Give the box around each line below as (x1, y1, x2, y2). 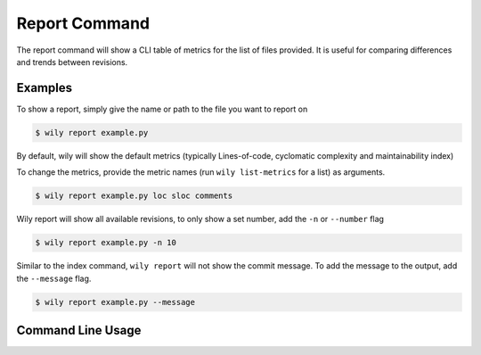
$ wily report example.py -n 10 (35, 237, 177, 248)
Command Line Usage (16, 322, 142, 338)
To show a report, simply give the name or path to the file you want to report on (16, 103, 308, 114)
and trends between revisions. (16, 56, 128, 67)
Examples (16, 80, 73, 95)
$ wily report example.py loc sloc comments (35, 191, 233, 201)
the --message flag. (16, 273, 92, 284)
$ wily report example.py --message (35, 297, 196, 307)
